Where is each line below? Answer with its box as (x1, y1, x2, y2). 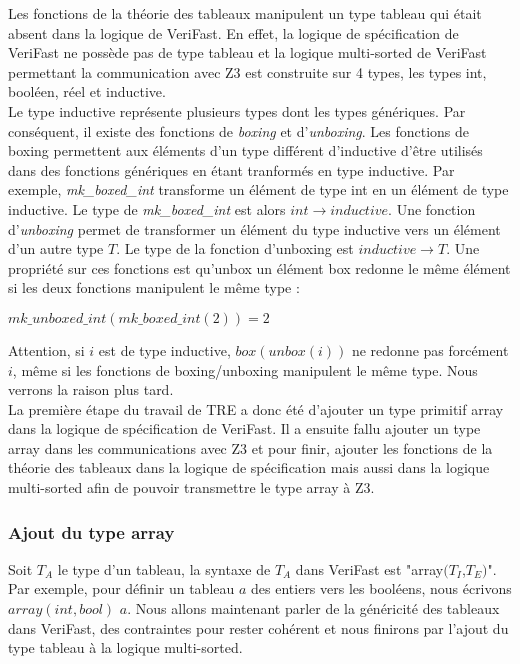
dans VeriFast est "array (295, 558, 444, 579)
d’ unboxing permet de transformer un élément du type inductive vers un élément (8, 218, 501, 239)
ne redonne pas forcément (351, 339, 509, 360)
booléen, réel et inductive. (8, 81, 166, 102)
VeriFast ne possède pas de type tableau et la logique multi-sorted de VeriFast (8, 42, 487, 63)
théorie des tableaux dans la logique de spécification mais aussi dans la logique (8, 457, 490, 478)
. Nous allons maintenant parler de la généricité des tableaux (127, 598, 500, 619)
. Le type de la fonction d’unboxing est (116, 238, 354, 259)
